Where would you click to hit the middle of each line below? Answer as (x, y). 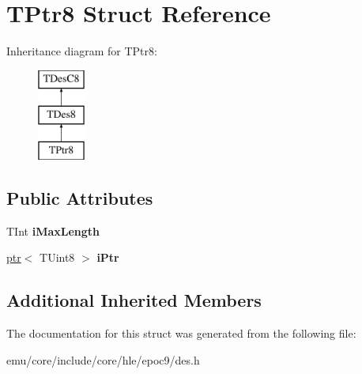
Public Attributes (80, 198)
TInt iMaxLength (53, 230)
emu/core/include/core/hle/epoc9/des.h (103, 359)
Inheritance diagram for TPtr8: (82, 51)
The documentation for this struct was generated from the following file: (181, 333)
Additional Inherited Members (134, 300)
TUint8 (57, 257)
